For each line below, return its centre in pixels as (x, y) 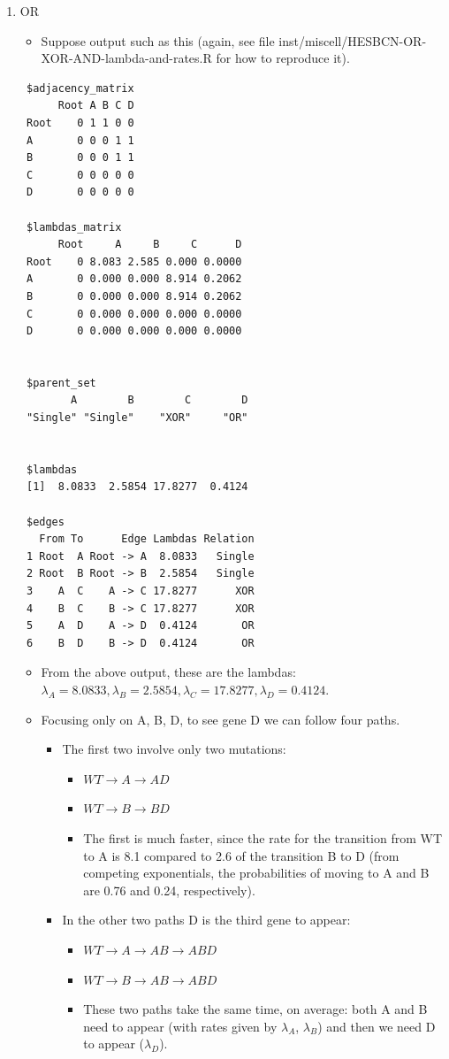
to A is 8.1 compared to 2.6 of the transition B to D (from (241, 855)
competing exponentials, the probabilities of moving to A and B (256, 873)
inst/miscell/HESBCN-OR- (353, 40)
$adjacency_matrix (80, 88)
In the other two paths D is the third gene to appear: (206, 920)
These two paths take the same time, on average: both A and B (255, 1009)
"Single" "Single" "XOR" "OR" (137, 418)
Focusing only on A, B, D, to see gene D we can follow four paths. (221, 719)
